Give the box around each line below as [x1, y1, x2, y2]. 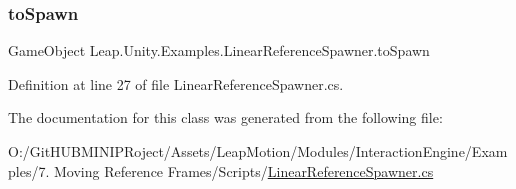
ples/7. [8, 160, 50, 181]
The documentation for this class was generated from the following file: [8, 107, 443, 128]
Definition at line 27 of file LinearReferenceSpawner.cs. [8, 73, 344, 94]
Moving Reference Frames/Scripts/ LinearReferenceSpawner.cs [53, 160, 434, 181]
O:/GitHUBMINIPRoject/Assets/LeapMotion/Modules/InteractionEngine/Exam [8, 141, 508, 161]
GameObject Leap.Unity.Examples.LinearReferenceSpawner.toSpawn [8, 40, 430, 61]
